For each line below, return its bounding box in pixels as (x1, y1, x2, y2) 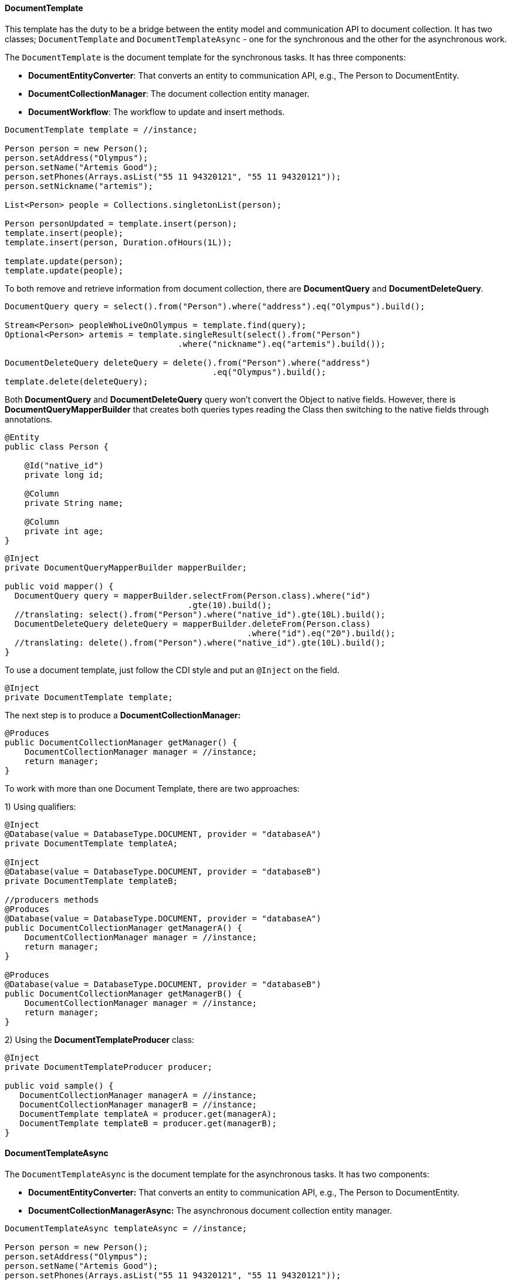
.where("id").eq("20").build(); (247, 628, 395, 638)
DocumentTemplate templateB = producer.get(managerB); (19, 1118, 277, 1128)
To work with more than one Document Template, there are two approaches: (5, 783, 300, 793)
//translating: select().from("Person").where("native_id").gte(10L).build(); (14, 609, 386, 619)
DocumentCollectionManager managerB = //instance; (19, 1099, 257, 1109)
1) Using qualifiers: (5, 801, 76, 812)
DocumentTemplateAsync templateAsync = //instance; (5, 1223, 248, 1233)
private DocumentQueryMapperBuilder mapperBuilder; (5, 562, 248, 572)
